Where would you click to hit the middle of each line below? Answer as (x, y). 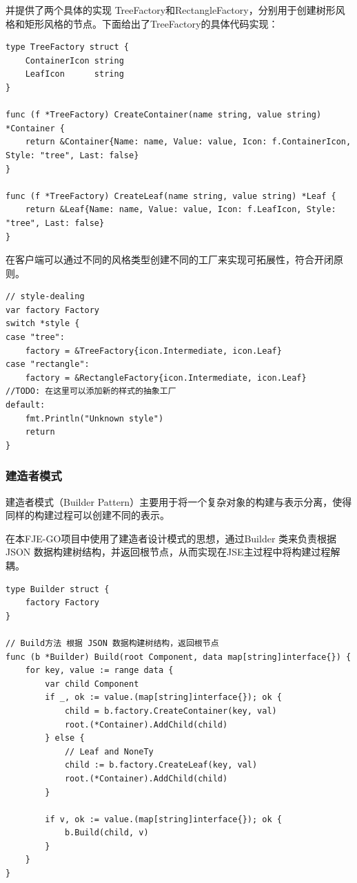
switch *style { (43, 324)
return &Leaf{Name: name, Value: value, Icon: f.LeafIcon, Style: (181, 210)
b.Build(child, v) (106, 833)
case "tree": (35, 338)
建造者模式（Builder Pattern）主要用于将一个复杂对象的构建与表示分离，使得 (179, 501)
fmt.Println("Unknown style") (94, 418)
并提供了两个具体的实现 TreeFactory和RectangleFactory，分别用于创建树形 (171, 10)
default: (25, 405)
